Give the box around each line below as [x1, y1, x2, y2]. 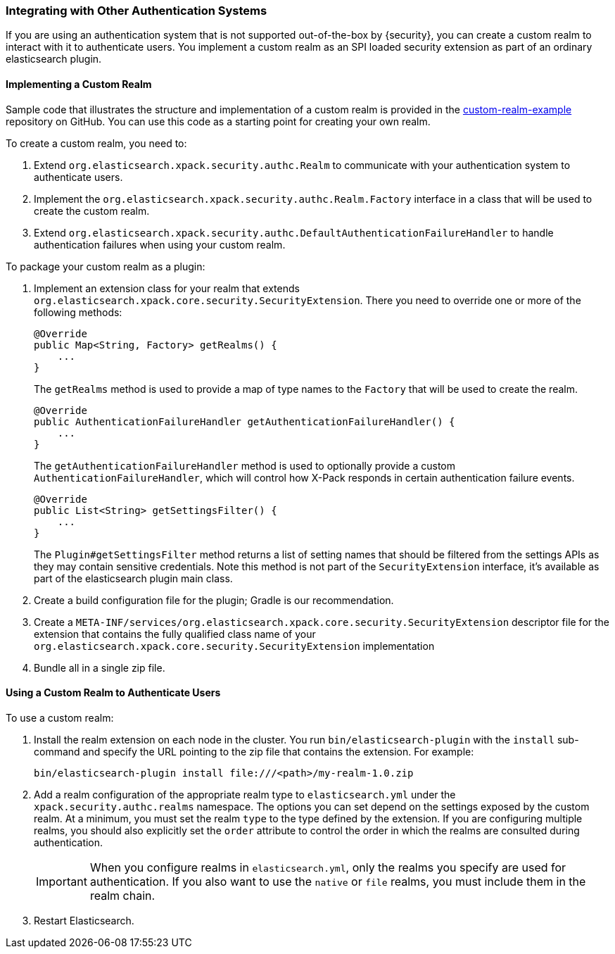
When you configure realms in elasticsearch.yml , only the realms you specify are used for [89, 860, 566, 874]
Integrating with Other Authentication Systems [6, 4, 267, 18]
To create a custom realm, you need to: [6, 137, 187, 149]
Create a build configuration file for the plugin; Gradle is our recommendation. [34, 594, 394, 606]
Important [36, 874, 87, 889]
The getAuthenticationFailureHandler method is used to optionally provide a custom [34, 459, 456, 472]
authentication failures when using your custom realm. [34, 238, 286, 251]
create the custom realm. [34, 204, 150, 217]
